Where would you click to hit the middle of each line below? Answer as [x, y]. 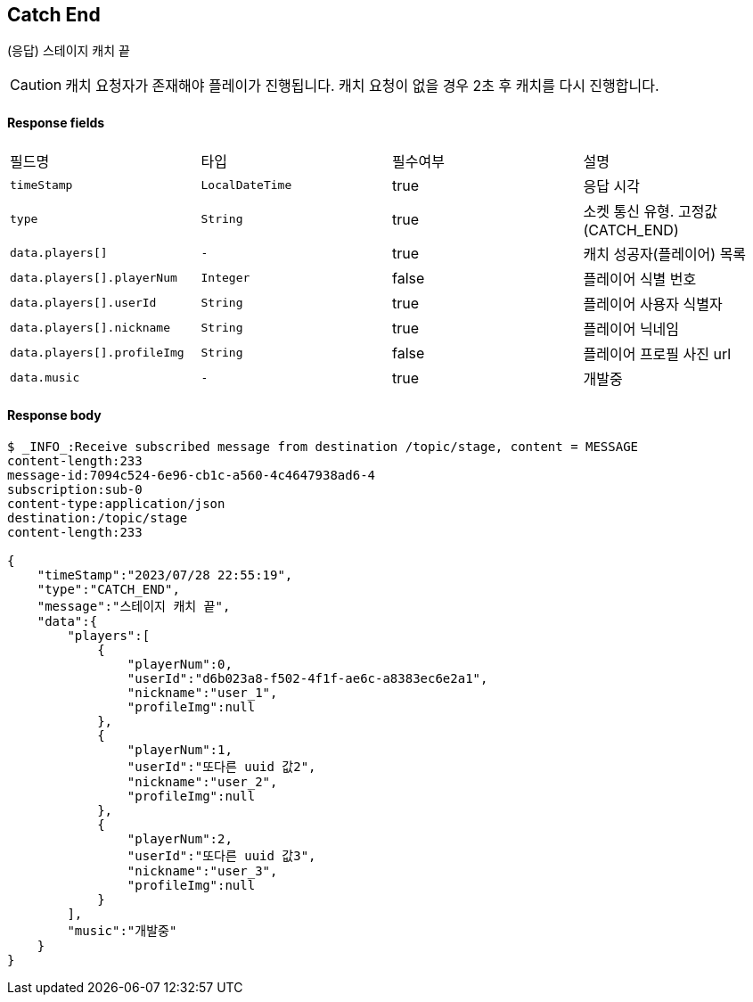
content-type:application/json [116, 503]
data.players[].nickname [90, 328]
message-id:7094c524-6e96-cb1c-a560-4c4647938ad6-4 [192, 475]
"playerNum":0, [180, 664]
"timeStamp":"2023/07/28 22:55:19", [165, 575]
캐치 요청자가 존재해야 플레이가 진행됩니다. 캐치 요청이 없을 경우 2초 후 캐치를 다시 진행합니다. [362, 86]
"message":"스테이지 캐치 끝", [134, 606]
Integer [225, 278]
